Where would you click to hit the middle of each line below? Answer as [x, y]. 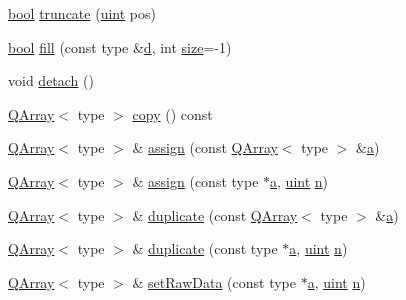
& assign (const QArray [205, 147]
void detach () [51, 80]
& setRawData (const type [214, 281]
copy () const [172, 113]
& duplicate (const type [205, 248]
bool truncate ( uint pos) [82, 13]
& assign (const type [195, 180]
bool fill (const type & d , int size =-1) [120, 46]
